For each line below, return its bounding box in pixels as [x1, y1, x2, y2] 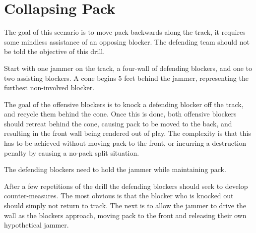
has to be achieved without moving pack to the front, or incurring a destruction [4, 138, 247, 148]
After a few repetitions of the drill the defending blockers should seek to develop [4, 180, 248, 191]
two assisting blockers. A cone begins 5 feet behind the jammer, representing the [4, 72, 249, 83]
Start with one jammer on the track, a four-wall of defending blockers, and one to [4, 62, 253, 73]
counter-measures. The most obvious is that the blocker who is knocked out [4, 190, 234, 201]
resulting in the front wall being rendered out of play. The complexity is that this [4, 128, 251, 138]
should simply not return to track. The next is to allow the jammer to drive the [4, 200, 247, 211]
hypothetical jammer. [4, 220, 69, 230]
